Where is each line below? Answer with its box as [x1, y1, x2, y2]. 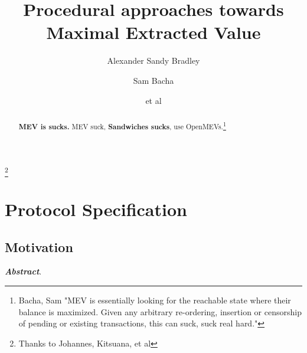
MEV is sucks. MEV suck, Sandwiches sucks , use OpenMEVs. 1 [18, 119, 226, 132]
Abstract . [5, 265, 42, 277]
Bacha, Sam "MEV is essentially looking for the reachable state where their [18, 294, 291, 306]
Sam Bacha [133, 74, 174, 86]
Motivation [5, 237, 73, 256]
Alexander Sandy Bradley [107, 54, 200, 67]
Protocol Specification [5, 197, 187, 221]
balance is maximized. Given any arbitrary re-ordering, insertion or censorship [18, 305, 302, 318]
